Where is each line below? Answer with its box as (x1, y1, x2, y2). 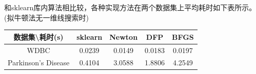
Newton (109, 31, 138, 42)
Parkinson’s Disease (8, 57, 70, 68)
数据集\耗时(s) (13, 31, 64, 42)
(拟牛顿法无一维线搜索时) (4, 12, 89, 22)
